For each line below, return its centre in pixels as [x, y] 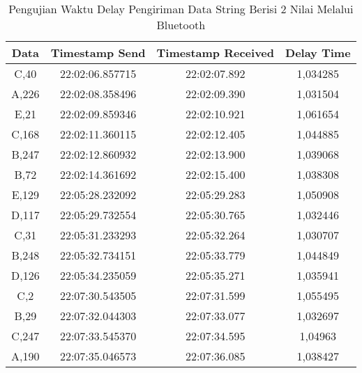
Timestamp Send [98, 53]
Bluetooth [181, 25]
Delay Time [318, 53]
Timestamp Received [216, 53]
